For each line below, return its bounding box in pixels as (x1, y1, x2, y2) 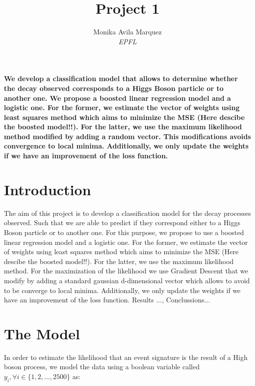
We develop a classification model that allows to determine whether (4, 73, 238, 84)
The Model (4, 323, 80, 343)
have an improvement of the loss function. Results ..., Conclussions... (4, 295, 210, 305)
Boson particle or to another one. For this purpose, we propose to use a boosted (4, 227, 244, 237)
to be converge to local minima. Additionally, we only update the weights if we (4, 285, 241, 295)
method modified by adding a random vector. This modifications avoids (4, 131, 251, 141)
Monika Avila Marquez (93, 27, 162, 37)
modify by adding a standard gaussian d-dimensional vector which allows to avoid (4, 275, 250, 285)
